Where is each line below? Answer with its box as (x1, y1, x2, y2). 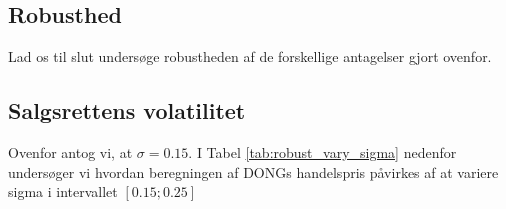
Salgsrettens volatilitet (8, 95, 246, 126)
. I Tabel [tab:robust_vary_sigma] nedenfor (188, 142, 457, 162)
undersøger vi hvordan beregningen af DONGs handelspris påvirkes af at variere (8, 161, 499, 182)
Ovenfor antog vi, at (8, 142, 133, 162)
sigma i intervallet (8, 181, 118, 202)
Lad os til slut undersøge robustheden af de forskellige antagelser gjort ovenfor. (8, 46, 492, 67)
